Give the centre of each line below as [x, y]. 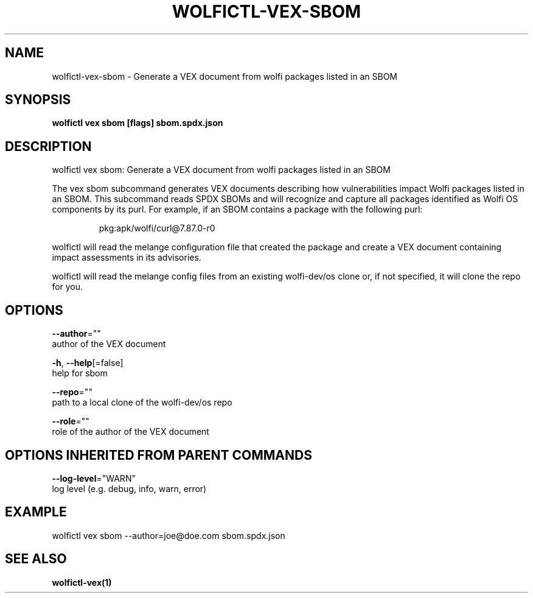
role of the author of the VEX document [131, 432]
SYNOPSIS [38, 100]
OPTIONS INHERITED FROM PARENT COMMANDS [159, 455]
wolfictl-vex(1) [82, 582]
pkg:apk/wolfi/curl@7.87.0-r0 [157, 228]
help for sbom [80, 373]
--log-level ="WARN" [94, 478]
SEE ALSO [36, 559]
